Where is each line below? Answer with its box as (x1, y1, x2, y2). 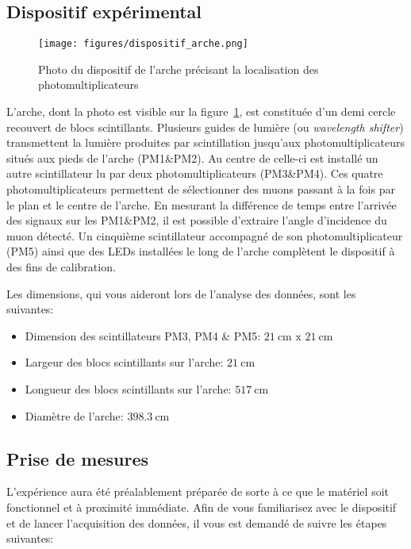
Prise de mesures (6, 446, 149, 470)
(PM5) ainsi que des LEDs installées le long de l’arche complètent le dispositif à (6, 243, 395, 259)
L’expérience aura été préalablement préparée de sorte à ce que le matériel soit (6, 483, 389, 500)
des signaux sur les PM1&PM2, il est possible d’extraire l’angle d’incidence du (6, 212, 387, 228)
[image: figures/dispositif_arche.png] (38, 38, 248, 50)
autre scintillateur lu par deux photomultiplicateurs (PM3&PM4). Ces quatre (6, 165, 383, 182)
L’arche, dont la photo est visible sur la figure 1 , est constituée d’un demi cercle (6, 103, 396, 120)
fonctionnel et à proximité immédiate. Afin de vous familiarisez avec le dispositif (6, 498, 397, 515)
